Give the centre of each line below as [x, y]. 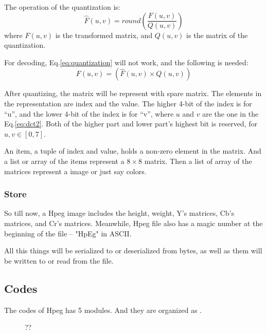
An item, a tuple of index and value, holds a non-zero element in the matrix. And [133, 151]
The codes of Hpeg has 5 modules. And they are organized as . [103, 310]
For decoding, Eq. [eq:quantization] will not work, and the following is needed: [126, 62]
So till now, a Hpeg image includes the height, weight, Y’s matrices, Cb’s [119, 213]
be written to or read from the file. [59, 260]
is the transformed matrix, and [104, 35]
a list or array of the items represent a [64, 161]
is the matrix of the [217, 35]
